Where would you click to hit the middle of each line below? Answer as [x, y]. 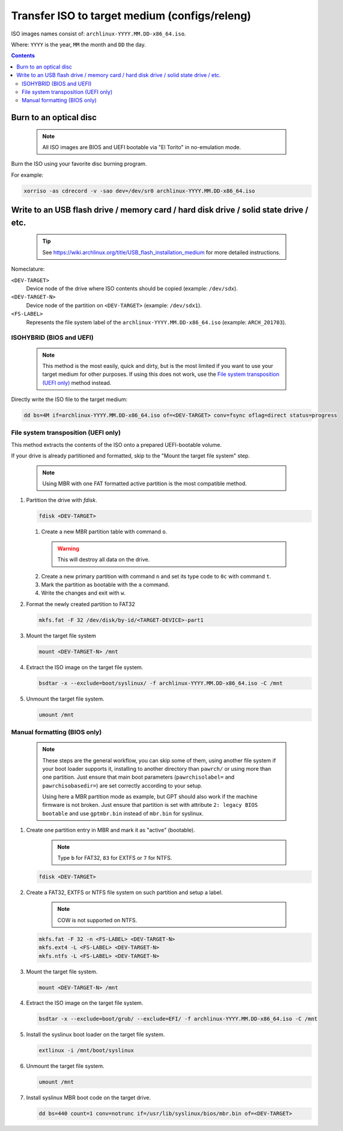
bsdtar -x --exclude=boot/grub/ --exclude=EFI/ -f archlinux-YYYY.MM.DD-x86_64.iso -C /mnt [178, 1019]
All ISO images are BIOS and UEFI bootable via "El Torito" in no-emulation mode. [142, 147]
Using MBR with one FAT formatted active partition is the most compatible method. [144, 483]
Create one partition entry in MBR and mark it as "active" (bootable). [111, 830]
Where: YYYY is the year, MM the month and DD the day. [79, 44]
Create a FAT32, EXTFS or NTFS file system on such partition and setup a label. [124, 892]
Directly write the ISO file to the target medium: [69, 399]
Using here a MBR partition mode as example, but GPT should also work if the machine [150, 797]
